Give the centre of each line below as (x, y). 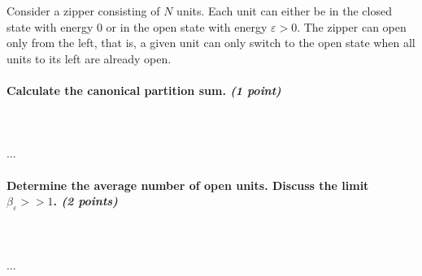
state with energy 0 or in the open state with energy (137, 26)
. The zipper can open (352, 26)
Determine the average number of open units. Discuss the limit (188, 185)
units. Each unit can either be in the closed (284, 11)
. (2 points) (85, 201)
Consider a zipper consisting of (83, 11)
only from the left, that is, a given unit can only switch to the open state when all (211, 43)
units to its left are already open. (89, 58)
